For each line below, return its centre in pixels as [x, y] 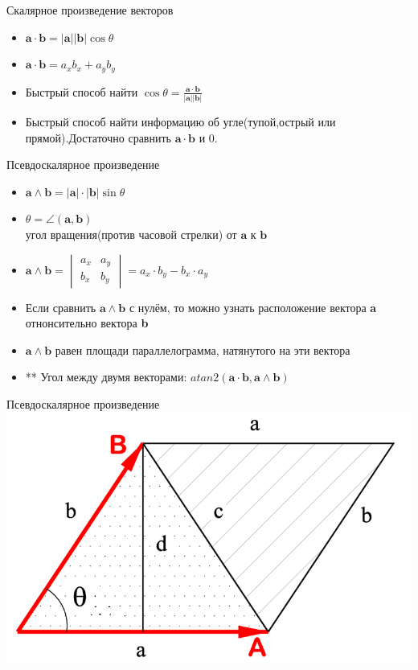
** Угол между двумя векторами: [106, 377]
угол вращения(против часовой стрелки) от [131, 234]
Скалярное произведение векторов [90, 10]
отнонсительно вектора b [87, 323]
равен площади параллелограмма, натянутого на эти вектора [203, 349]
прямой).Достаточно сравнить [98, 137]
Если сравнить [61, 307]
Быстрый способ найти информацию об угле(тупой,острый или [180, 121]
